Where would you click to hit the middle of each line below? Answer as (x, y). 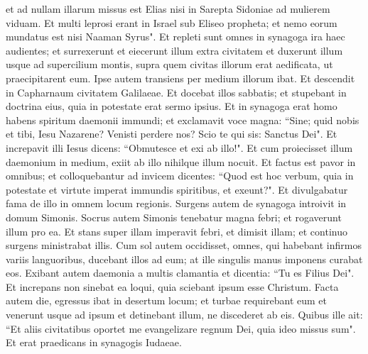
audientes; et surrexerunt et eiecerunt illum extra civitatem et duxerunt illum (174, 50)
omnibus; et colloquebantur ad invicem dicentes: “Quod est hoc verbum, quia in (180, 176)
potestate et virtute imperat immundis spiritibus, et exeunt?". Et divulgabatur (177, 189)
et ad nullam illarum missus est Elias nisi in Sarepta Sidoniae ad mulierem (168, 9)
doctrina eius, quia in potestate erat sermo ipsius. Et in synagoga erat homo (172, 106)
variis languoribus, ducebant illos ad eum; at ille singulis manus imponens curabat (184, 259)
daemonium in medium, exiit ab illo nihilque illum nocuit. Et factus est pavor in (181, 161)
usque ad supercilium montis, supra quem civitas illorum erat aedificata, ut (169, 64)
